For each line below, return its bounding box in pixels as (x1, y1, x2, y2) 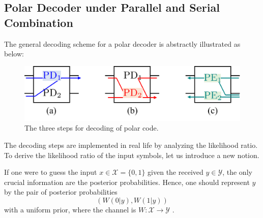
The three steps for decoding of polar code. (24, 122, 159, 133)
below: (4, 48, 24, 59)
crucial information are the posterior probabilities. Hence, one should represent (4, 176, 250, 187)
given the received (148, 167, 203, 177)
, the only (222, 167, 252, 177)
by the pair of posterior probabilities (4, 186, 118, 197)
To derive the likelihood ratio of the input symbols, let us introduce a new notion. (4, 149, 259, 160)
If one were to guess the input (4, 167, 97, 177)
